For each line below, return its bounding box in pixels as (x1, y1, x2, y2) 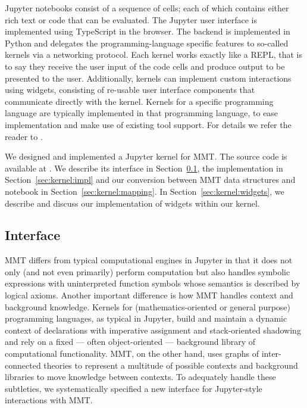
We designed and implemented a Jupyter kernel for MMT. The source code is (5, 150, 287, 163)
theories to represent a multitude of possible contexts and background (43, 359, 298, 371)
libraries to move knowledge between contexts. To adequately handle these (5, 370, 276, 383)
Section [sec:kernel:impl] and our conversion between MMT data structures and (5, 173, 296, 186)
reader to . (5, 130, 43, 142)
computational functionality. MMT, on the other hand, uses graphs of (5, 347, 259, 360)
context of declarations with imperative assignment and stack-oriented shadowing (5, 323, 301, 336)
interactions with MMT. (5, 394, 93, 406)
